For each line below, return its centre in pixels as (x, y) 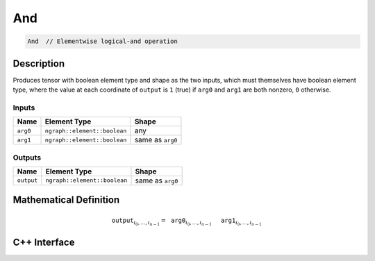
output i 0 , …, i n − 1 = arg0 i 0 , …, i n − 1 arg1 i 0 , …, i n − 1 (186, 221)
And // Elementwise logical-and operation (103, 41)
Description (39, 64)
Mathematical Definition (66, 200)
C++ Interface (44, 243)
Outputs (27, 158)
